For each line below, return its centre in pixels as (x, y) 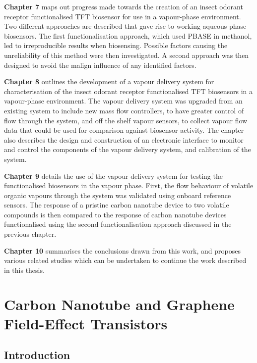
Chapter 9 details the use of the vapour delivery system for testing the (113, 176)
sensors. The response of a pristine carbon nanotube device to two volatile (117, 205)
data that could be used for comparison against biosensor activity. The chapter (124, 130)
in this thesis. (24, 270)
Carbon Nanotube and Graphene (119, 304)
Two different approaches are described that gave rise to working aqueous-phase (125, 26)
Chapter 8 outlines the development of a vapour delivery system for (109, 81)
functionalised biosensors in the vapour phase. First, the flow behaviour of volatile (129, 185)
